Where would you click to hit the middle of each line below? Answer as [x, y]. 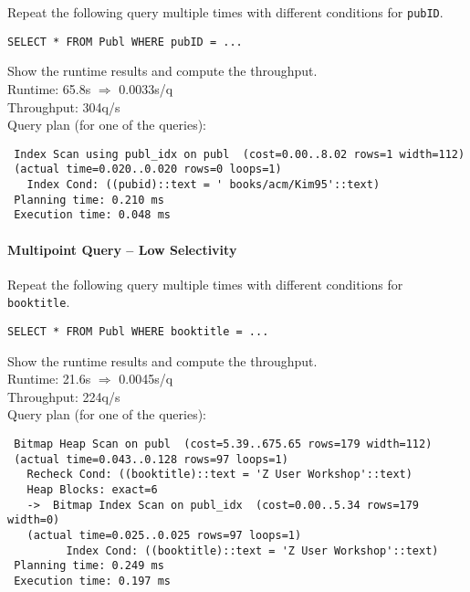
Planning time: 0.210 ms [89, 200]
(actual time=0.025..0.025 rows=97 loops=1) [164, 535]
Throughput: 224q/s [64, 396]
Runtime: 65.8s [49, 88]
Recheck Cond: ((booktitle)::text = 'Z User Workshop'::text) [219, 475]
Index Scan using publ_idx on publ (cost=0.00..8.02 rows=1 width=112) [240, 154]
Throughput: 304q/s [64, 106]
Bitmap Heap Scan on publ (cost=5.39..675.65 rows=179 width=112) [223, 444]
